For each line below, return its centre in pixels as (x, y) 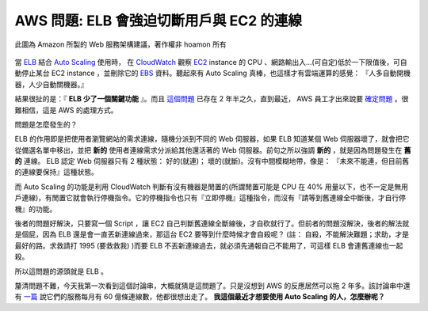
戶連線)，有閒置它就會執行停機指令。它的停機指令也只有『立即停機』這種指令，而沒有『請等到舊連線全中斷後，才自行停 (210, 198)
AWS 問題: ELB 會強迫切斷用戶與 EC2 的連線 (159, 21)
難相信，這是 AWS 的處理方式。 (66, 110)
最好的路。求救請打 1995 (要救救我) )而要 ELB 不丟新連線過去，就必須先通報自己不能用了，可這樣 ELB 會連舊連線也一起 (209, 245)
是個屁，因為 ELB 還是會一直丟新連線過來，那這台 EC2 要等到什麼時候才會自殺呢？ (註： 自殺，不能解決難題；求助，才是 (212, 234)
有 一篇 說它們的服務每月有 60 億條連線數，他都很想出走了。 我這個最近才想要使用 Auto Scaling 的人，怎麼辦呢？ (200, 297)
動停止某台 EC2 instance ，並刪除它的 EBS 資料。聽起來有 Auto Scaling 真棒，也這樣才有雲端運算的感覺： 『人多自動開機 (213, 73)
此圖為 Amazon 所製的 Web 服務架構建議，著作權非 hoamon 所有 (121, 44)
